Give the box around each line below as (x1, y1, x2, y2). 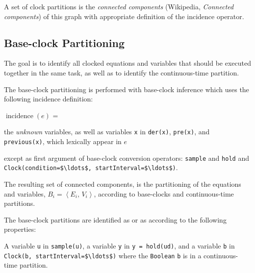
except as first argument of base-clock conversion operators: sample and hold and (4, 152, 249, 163)
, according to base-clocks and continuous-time (94, 188, 234, 199)
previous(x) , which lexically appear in (4, 136, 122, 147)
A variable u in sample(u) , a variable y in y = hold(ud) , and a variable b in (4, 240, 235, 250)
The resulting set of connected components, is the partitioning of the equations (4, 178, 241, 189)
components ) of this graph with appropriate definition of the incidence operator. (4, 11, 244, 21)
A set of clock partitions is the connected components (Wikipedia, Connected (4, 1, 234, 11)
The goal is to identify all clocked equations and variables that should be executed (4, 58, 251, 68)
